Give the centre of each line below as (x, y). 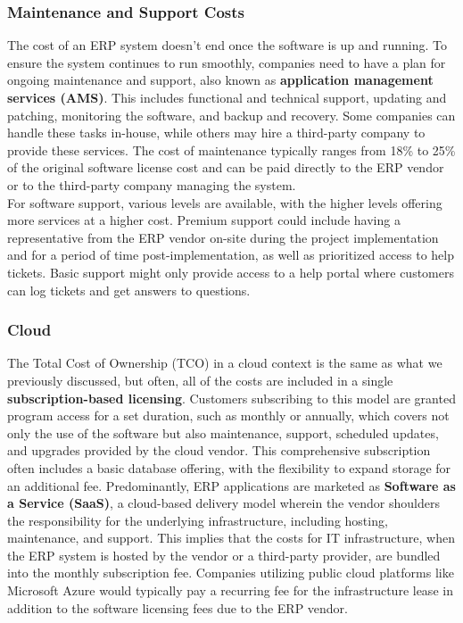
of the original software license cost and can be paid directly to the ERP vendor (226, 167)
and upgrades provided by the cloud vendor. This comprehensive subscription (219, 450)
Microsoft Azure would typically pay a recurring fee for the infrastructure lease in (230, 590)
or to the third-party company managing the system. (152, 184)
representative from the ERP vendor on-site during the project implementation (223, 237)
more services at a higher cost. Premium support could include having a (204, 220)
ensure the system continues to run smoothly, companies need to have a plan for (227, 62)
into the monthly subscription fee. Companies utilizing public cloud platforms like (231, 573)
